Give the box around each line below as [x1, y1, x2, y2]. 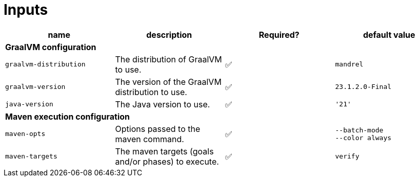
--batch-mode [335, 126, 384, 134]
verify [335, 152, 360, 161]
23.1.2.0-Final [335, 83, 392, 91]
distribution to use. [115, 86, 187, 97]
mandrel [335, 60, 364, 69]
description [146, 29, 192, 40]
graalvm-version [5, 83, 66, 91]
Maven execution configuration [5, 111, 130, 122]
